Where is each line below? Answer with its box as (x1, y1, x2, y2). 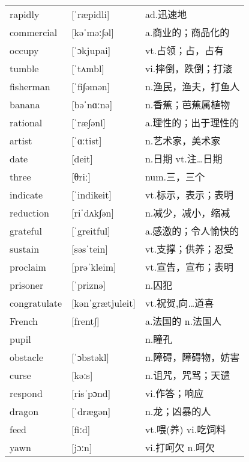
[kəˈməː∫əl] (71, 25, 114, 39)
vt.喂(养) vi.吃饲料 (145, 422, 226, 437)
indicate (10, 187, 43, 202)
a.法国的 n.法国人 (145, 314, 222, 328)
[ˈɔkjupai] (71, 43, 111, 57)
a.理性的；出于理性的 (145, 115, 239, 130)
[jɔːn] (71, 440, 92, 454)
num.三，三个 (145, 170, 205, 184)
